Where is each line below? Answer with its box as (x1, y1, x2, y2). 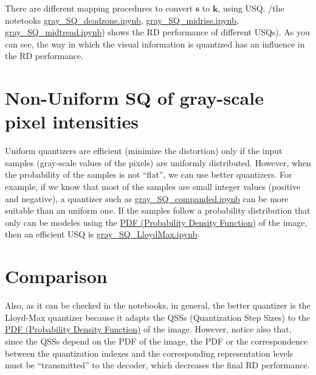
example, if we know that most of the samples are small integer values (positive (5, 180, 301, 193)
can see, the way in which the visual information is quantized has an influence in (5, 37, 305, 50)
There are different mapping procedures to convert (5, 2, 193, 14)
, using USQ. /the (218, 2, 284, 14)
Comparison (5, 264, 108, 289)
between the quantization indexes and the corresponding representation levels (5, 346, 294, 359)
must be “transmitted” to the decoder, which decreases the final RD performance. (5, 359, 310, 371)
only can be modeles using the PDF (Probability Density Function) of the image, (5, 216, 307, 228)
